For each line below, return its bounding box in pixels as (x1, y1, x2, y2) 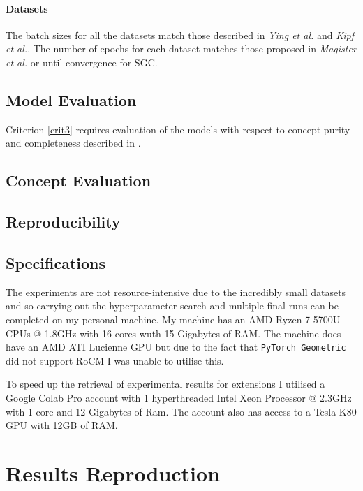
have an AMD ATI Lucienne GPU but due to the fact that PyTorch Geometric (6, 339, 346, 354)
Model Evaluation (6, 89, 137, 110)
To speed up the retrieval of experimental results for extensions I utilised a (6, 376, 325, 391)
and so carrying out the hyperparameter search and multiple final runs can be (6, 298, 339, 313)
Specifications (6, 251, 106, 273)
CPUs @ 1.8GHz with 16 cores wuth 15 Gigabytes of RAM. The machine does (6, 325, 341, 340)
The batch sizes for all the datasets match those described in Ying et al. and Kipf (6, 27, 355, 42)
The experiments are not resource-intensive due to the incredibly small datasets (6, 284, 346, 299)
